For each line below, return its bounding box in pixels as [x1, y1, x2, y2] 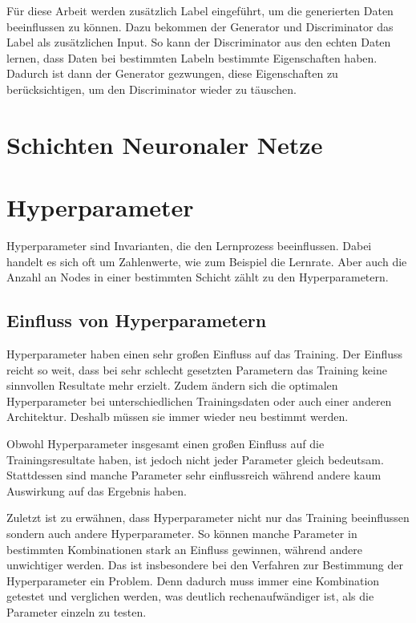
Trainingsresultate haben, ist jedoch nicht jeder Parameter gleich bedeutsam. [6, 451, 384, 467]
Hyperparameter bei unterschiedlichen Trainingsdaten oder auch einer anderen [6, 392, 392, 409]
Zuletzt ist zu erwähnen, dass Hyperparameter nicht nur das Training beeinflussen [6, 509, 410, 526]
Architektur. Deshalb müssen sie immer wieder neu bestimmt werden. [6, 408, 349, 425]
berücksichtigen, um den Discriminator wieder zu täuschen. [6, 80, 297, 97]
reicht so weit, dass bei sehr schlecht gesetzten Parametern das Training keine [6, 361, 387, 378]
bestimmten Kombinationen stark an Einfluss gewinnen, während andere [6, 540, 362, 557]
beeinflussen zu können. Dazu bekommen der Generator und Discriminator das [6, 18, 394, 34]
